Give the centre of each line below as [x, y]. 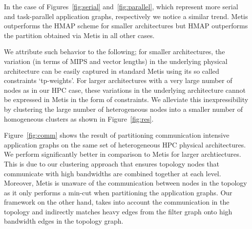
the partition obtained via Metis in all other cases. [79, 35]
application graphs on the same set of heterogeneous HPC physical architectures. [125, 144]
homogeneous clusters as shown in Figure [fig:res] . [79, 118]
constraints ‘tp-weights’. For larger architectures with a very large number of [118, 80]
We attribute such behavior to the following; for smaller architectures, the [115, 52]
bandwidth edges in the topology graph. [64, 221]
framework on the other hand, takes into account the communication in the [117, 202]
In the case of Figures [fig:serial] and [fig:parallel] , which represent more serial [121, 6]
